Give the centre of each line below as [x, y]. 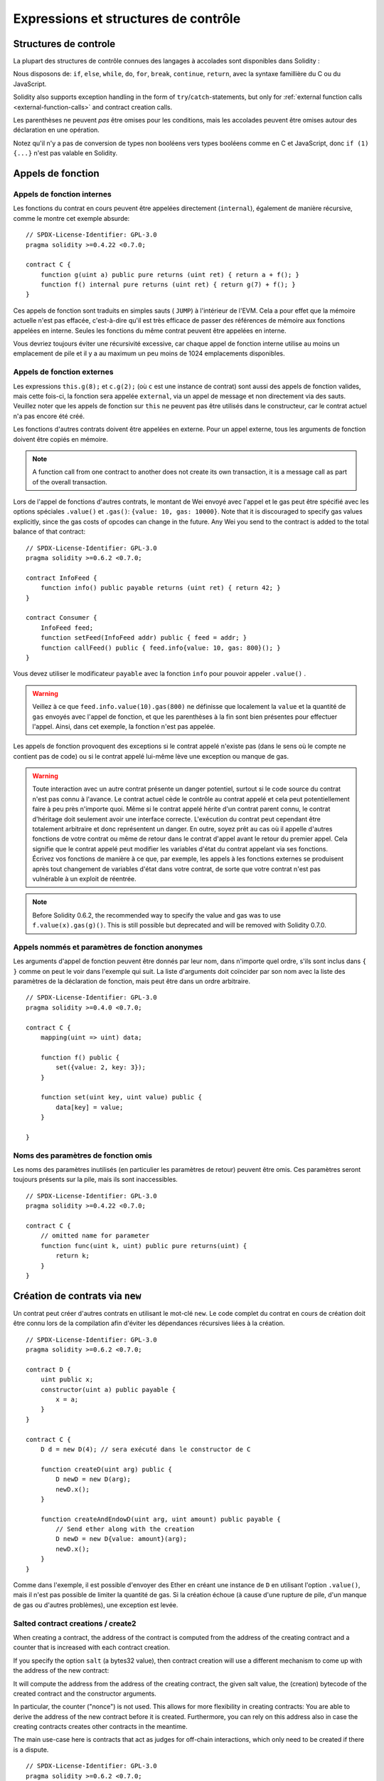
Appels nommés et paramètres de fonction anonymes [108, 947]
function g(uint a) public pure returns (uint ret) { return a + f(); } [170, 275]
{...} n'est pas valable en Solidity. [65, 153]
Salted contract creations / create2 [75, 1623]
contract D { [48, 1369]
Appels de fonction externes [63, 372]
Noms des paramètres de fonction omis [83, 1156]
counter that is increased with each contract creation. [92, 1647]
